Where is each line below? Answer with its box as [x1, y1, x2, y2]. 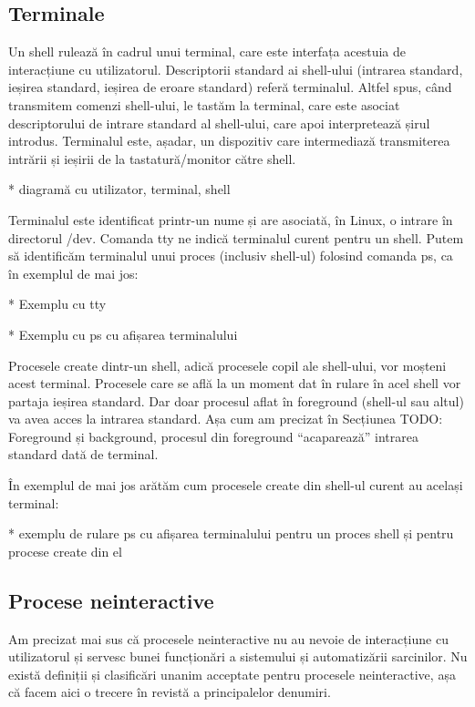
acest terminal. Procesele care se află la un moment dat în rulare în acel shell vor [8, 374, 461, 393]
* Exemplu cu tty [8, 294, 107, 313]
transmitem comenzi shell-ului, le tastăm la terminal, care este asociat [8, 95, 400, 114]
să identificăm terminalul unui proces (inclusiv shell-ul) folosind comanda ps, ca [8, 246, 453, 265]
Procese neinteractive [8, 586, 214, 614]
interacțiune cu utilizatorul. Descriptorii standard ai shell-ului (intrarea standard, [8, 59, 463, 78]
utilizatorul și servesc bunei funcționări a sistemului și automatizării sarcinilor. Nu [8, 647, 468, 666]
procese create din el [8, 541, 122, 560]
